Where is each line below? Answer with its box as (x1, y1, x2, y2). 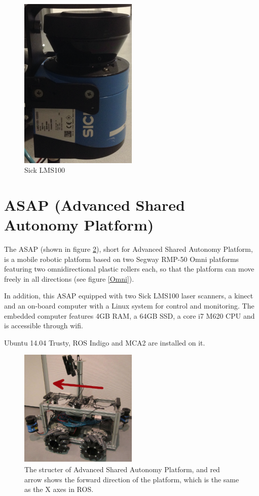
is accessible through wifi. (4, 320, 83, 331)
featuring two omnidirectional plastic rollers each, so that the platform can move (4, 263, 254, 274)
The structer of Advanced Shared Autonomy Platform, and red (24, 464, 220, 475)
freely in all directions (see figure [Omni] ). (4, 273, 134, 284)
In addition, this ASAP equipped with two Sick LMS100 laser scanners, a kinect (4, 290, 253, 301)
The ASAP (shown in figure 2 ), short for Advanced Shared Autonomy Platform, (4, 244, 253, 254)
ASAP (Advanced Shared (4, 194, 185, 215)
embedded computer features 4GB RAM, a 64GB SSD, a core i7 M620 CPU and (4, 310, 255, 321)
